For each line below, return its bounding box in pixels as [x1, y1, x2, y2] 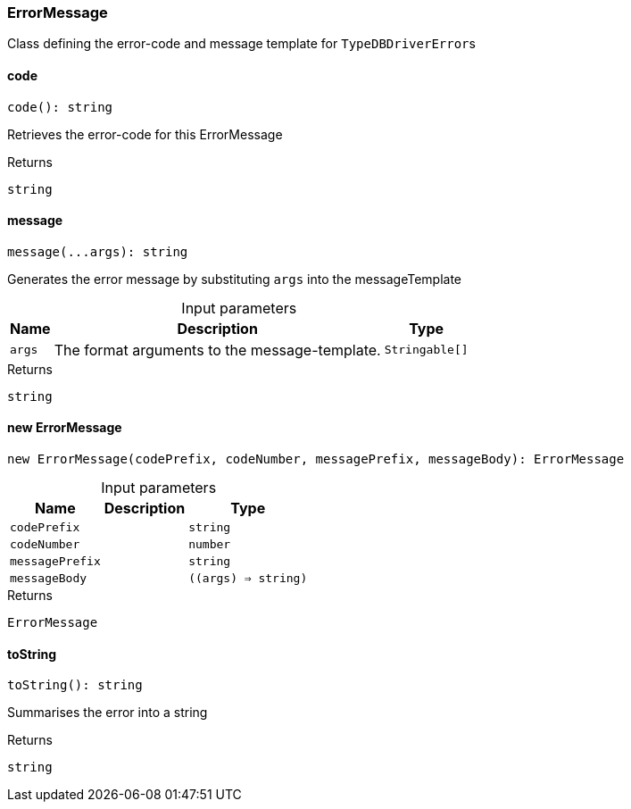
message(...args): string [7, 244, 188, 259]
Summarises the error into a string [7, 705, 208, 721]
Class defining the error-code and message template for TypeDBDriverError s [7, 36, 476, 52]
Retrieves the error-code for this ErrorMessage [7, 126, 283, 142]
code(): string [7, 99, 113, 114]
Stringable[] [384, 343, 469, 357]
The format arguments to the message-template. [54, 340, 381, 359]
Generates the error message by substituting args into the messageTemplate [7, 271, 462, 287]
